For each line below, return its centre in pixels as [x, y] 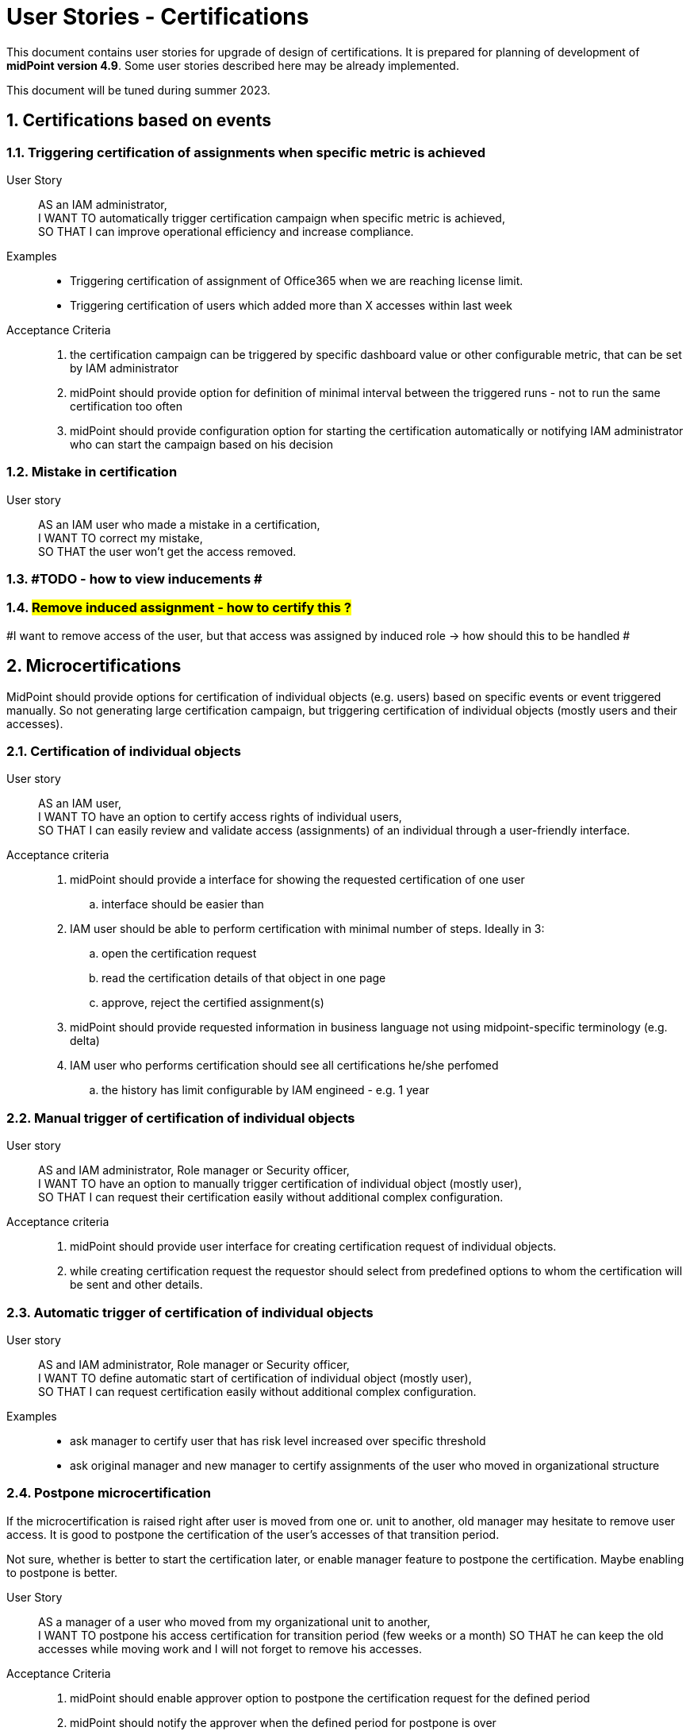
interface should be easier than [183, 904]
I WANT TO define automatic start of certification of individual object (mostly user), [255, 1378]
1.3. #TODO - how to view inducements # [134, 579]
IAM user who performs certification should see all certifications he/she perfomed [284, 1066]
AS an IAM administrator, [103, 204]
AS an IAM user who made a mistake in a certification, [179, 524]
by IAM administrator [125, 368]
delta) [85, 1041]
